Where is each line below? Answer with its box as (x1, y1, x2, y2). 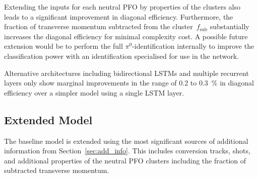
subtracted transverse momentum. (4, 165, 109, 175)
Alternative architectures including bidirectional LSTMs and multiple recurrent (4, 67, 249, 78)
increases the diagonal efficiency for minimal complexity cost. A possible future (4, 31, 248, 41)
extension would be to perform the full (4, 41, 123, 51)
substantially (210, 21, 249, 32)
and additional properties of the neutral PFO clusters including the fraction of (4, 155, 246, 165)
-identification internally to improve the (132, 41, 254, 51)
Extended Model (4, 112, 93, 127)
